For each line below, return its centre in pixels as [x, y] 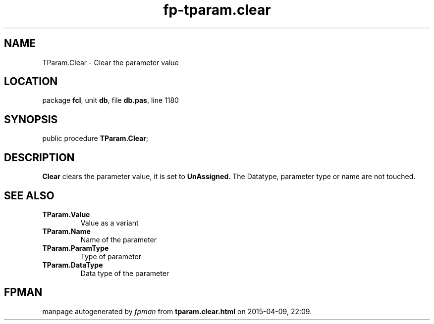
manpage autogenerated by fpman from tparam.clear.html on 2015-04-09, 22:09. [177, 311]
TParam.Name [66, 231]
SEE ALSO [29, 195]
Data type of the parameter [125, 273]
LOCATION [31, 82]
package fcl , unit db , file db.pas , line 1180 [110, 100]
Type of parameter [111, 256]
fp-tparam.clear [217, 10]
